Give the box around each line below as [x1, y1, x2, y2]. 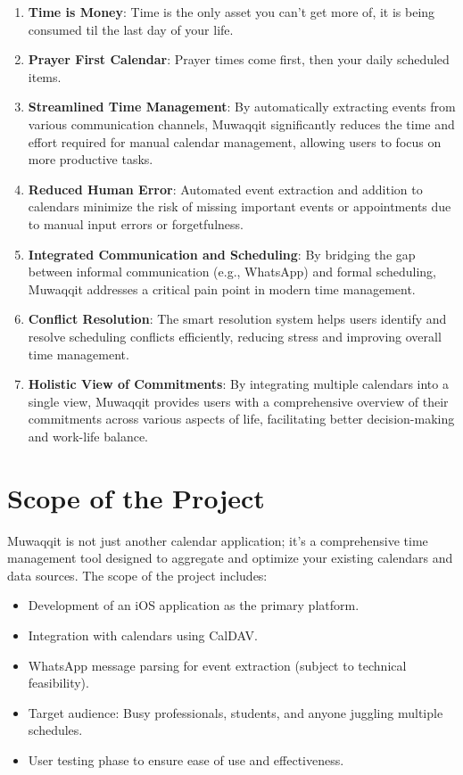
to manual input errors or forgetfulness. [28, 214, 244, 233]
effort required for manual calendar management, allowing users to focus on [28, 132, 442, 151]
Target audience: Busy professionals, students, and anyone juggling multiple [28, 703, 443, 721]
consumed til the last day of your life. [28, 20, 234, 38]
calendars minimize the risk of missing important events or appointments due [28, 197, 451, 216]
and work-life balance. [28, 426, 149, 445]
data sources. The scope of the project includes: [7, 565, 268, 584]
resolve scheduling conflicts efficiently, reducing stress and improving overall [28, 326, 442, 345]
